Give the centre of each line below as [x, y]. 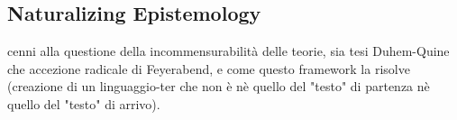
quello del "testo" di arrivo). [84, 103]
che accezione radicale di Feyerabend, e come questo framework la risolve [209, 68]
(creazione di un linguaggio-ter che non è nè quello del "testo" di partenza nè [219, 86]
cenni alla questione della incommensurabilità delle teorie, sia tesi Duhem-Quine [228, 51]
